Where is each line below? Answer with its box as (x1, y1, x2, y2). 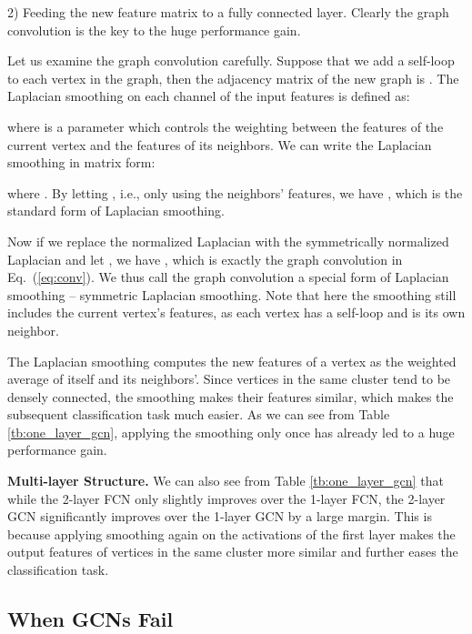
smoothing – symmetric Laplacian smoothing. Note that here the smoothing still (7, 285, 457, 304)
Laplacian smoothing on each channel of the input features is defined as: (7, 86, 410, 106)
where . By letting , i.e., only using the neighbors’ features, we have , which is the (7, 183, 463, 202)
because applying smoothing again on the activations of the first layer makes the (7, 524, 456, 543)
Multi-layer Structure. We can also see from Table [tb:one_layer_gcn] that (7, 471, 444, 490)
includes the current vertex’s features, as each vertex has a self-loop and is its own (7, 303, 466, 322)
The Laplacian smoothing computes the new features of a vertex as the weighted (7, 351, 457, 370)
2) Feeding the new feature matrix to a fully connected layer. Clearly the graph (7, 3, 449, 21)
